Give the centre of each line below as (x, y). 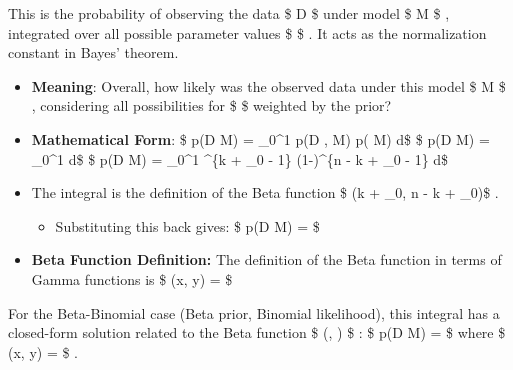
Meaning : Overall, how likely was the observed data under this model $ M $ (268, 85)
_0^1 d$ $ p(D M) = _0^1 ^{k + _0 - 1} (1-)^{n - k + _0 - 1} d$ (240, 158)
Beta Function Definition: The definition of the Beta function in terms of (266, 259)
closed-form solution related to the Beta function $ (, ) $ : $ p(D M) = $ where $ (257, 332)
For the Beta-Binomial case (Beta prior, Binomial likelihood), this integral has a (254, 312)
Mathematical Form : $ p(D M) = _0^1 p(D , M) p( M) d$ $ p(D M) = (260, 138)
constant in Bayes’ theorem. (93, 52)
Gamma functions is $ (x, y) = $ (132, 278)
